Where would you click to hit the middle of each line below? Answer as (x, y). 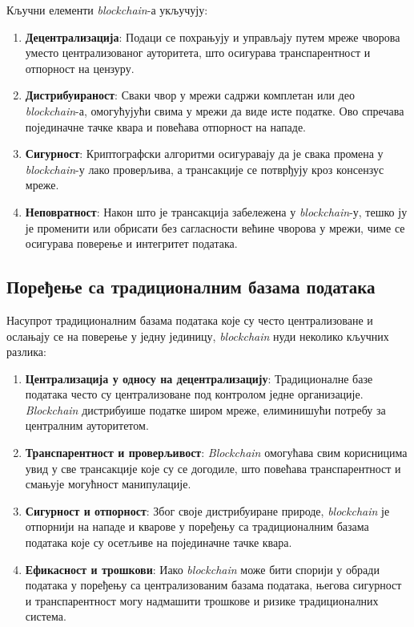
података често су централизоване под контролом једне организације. (194, 394)
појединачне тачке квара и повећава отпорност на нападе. (165, 126)
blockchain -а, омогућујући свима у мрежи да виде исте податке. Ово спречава (215, 110)
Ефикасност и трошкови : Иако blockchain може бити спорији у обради (202, 569)
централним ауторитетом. (87, 425)
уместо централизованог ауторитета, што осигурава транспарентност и (198, 53)
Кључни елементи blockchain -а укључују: (107, 10)
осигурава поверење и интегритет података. (131, 243)
